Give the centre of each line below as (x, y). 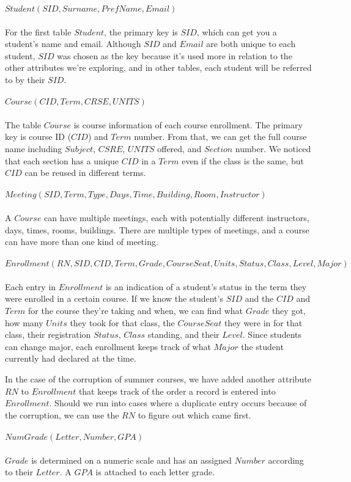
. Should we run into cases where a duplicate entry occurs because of (178, 403)
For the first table (38, 31)
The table (23, 124)
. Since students (272, 334)
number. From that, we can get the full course (220, 137)
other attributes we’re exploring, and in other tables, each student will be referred (158, 68)
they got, (289, 311)
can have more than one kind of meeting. (82, 242)
